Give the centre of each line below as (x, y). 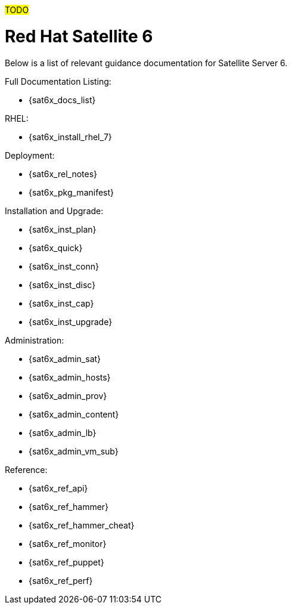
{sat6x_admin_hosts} (70, 377)
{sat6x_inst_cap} (61, 303)
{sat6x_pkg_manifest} (72, 192)
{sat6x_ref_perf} (61, 580)
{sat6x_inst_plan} (63, 229)
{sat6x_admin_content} (74, 414)
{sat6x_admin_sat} (65, 358)
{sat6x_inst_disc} (62, 285)
